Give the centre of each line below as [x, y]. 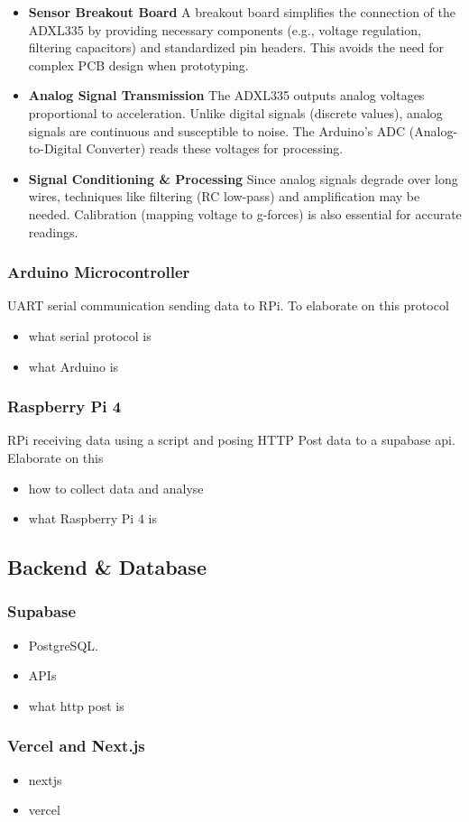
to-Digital [55, 148]
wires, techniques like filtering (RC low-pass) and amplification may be [224, 196]
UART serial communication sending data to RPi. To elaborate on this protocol [228, 305]
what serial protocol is [90, 335]
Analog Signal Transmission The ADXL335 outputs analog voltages [226, 95]
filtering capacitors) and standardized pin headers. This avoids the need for [236, 47]
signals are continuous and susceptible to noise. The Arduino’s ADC [217, 130]
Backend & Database [107, 567]
